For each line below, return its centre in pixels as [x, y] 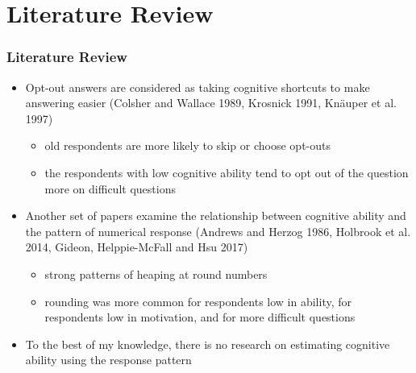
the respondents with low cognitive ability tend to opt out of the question [227, 172]
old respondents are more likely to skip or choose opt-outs [188, 145]
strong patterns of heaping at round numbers [156, 274]
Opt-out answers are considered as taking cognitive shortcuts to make [198, 87]
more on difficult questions [110, 188]
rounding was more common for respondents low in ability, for [198, 301]
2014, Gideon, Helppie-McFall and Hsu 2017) [137, 247]
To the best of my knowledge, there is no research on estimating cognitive [208, 344]
